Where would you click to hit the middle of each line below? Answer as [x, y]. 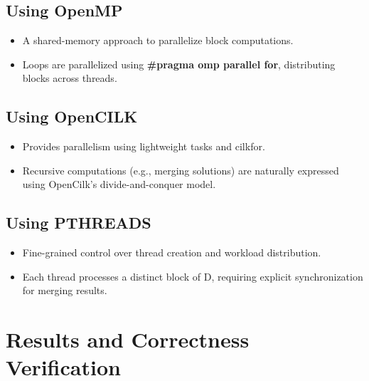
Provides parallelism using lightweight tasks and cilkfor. [144, 146]
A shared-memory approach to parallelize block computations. [158, 40]
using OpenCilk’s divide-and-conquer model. [119, 184]
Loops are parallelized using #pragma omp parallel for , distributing [179, 64]
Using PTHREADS [79, 223]
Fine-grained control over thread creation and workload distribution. [172, 252]
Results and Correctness [128, 339]
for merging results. [65, 290]
